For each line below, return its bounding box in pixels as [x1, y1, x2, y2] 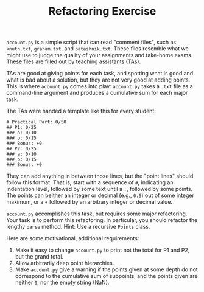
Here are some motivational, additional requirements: [6, 235, 139, 242]
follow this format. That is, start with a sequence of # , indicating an [6, 179, 174, 186]
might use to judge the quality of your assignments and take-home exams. [6, 52, 193, 59]
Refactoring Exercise [48, 4, 157, 18]
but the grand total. [15, 253, 64, 260]
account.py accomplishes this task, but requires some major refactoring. [6, 210, 188, 217]
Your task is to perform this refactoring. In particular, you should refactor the [6, 217, 198, 224]
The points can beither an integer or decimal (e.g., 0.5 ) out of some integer [6, 192, 195, 199]
